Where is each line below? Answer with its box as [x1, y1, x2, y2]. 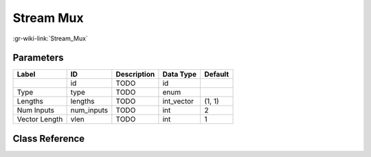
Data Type [162, 69, 197, 79]
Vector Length [16, 114, 63, 124]
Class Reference [12, 132, 85, 144]
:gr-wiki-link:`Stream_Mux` [12, 34, 89, 43]
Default [203, 69, 229, 79]
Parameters [12, 52, 64, 64]
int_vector [162, 97, 194, 106]
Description [115, 69, 155, 79]
